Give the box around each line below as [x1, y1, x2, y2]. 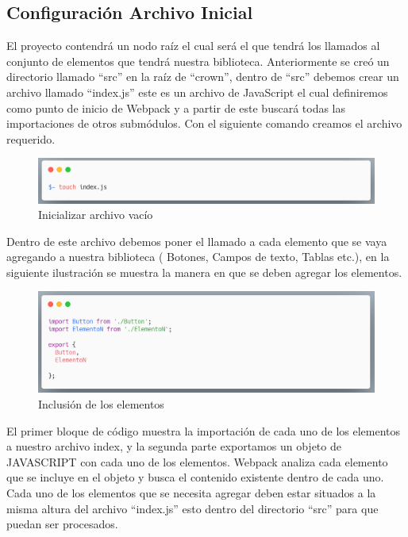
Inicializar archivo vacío [38, 206, 153, 223]
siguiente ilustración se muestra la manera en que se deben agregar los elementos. [6, 263, 402, 280]
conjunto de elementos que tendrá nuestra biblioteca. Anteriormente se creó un [6, 52, 390, 69]
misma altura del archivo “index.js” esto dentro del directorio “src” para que [6, 500, 379, 516]
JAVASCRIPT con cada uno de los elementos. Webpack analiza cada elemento [6, 453, 388, 470]
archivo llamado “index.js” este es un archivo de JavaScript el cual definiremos [6, 83, 388, 100]
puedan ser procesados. [6, 516, 118, 532]
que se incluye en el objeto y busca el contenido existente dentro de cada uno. [6, 469, 384, 485]
